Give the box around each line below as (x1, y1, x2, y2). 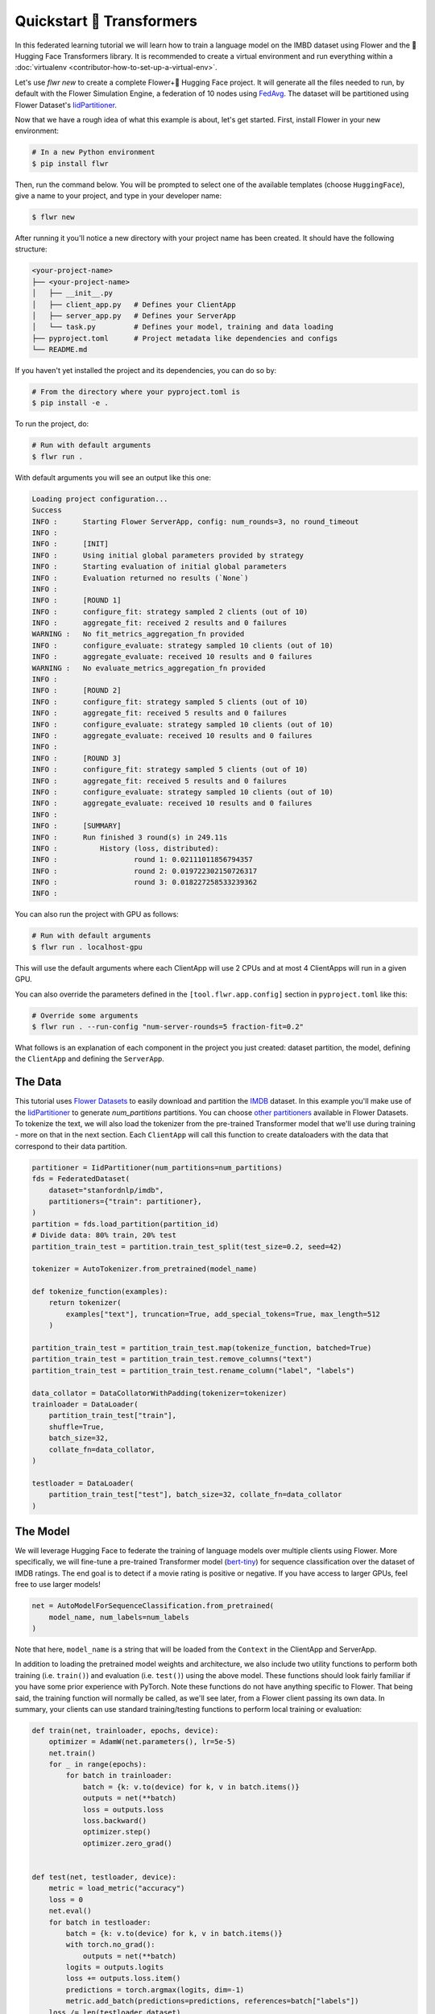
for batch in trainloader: (65, 1771, 172, 1780)
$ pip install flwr (31, 159, 109, 168)
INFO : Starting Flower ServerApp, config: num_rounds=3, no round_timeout (31, 516, 359, 526)
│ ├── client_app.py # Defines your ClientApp (31, 300, 237, 309)
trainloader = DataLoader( (31, 1400, 139, 1409)
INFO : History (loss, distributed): (31, 843, 219, 853)
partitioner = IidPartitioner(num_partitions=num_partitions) (31, 1162, 283, 1172)
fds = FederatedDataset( (31, 1175, 130, 1183)
